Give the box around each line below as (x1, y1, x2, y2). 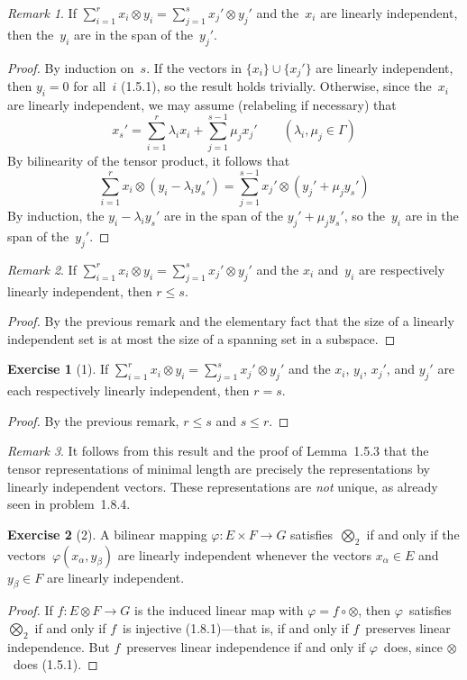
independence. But (7, 637, 110, 656)
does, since (383, 637, 443, 656)
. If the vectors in (146, 58, 243, 77)
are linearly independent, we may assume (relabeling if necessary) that (7, 95, 397, 113)
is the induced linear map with (134, 601, 304, 620)
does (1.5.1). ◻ (13, 655, 98, 674)
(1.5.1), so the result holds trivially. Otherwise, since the (121, 77, 432, 95)
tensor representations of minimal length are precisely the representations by (7, 459, 430, 478)
